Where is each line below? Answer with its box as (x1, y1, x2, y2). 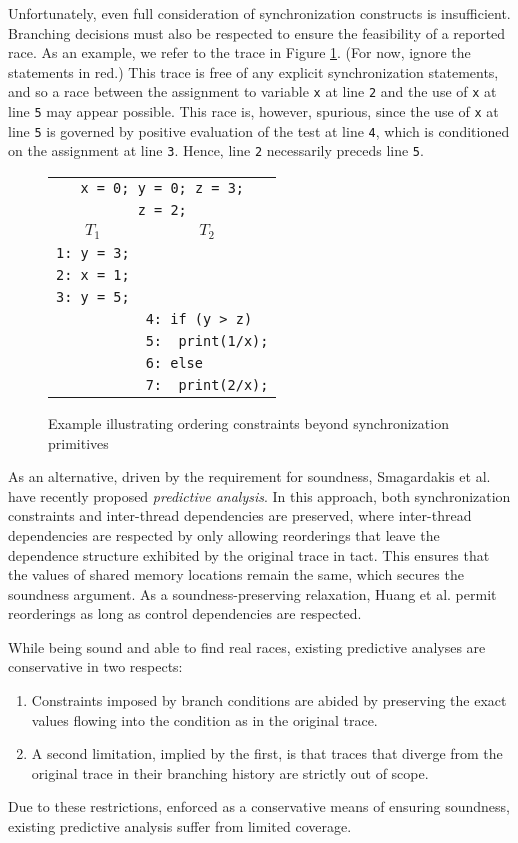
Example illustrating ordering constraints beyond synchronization (48, 412, 449, 433)
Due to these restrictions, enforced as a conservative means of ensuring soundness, (8, 796, 510, 817)
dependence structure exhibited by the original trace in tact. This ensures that (8, 544, 490, 565)
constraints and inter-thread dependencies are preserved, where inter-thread (8, 505, 472, 526)
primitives (48, 432, 109, 453)
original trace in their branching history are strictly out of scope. (31, 762, 429, 783)
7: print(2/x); (145, 376, 269, 393)
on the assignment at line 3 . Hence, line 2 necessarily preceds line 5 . (8, 140, 424, 161)
